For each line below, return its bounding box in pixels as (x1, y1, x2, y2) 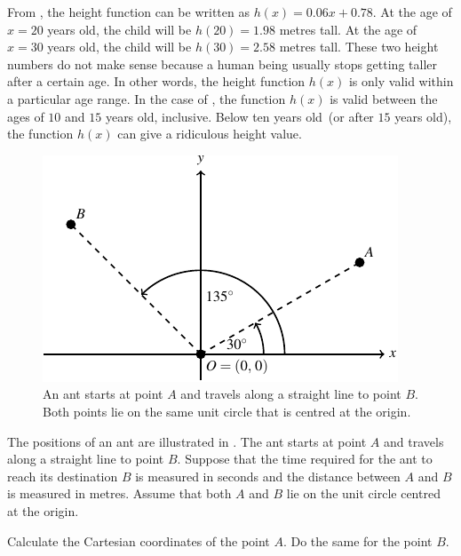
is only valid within (348, 72, 454, 91)
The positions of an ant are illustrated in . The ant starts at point (7, 432, 367, 450)
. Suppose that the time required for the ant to (177, 449, 433, 468)
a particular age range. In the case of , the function (7, 89, 286, 107)
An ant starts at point (43, 385, 163, 403)
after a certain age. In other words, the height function (7, 72, 306, 91)
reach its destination (7, 466, 118, 485)
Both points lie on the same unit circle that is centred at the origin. (43, 401, 411, 420)
